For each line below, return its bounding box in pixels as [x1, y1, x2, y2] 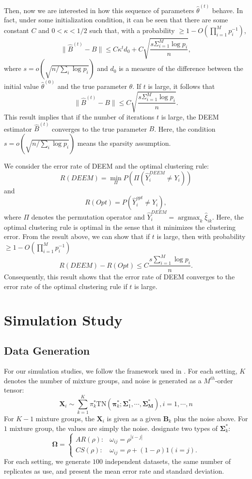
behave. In [212, 5, 243, 15]
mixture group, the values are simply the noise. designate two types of [9, 423, 218, 433]
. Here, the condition [154, 123, 216, 134]
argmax [177, 214, 200, 221]
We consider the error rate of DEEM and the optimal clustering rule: [4, 161, 209, 171]
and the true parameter [57, 81, 127, 91]
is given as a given [107, 413, 161, 423]
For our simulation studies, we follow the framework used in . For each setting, [4, 366, 237, 376]
